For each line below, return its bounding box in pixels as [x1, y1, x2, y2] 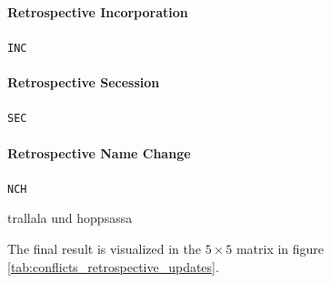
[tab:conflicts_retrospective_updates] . [7, 257, 219, 276]
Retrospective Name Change [7, 143, 191, 162]
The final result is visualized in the [7, 238, 201, 258]
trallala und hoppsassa [7, 208, 133, 227]
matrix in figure [236, 238, 325, 258]
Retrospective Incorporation [7, 2, 188, 21]
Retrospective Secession [7, 73, 160, 92]
